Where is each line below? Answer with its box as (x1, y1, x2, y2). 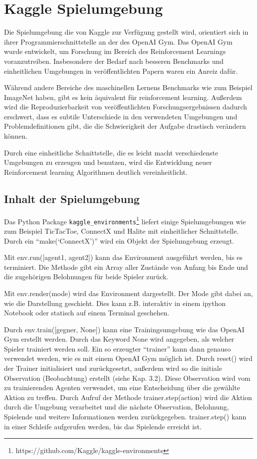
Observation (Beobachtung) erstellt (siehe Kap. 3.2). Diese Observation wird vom (4, 372, 251, 383)
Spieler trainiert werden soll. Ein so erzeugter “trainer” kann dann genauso (4, 343, 231, 354)
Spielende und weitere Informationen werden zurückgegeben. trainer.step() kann (4, 411, 247, 422)
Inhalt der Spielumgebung (4, 191, 140, 206)
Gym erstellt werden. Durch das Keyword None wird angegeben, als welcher (4, 334, 234, 344)
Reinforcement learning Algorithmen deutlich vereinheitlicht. (4, 166, 188, 177)
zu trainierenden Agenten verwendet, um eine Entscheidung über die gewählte (4, 382, 240, 393)
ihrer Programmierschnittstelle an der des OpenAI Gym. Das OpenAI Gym (4, 36, 233, 47)
